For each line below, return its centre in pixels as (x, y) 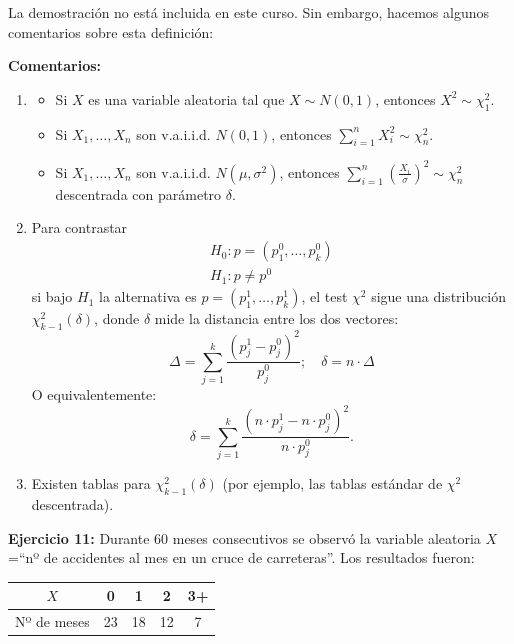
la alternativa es (147, 296)
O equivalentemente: (94, 394)
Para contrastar (79, 227)
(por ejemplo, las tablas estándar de (332, 483)
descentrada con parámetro (138, 193)
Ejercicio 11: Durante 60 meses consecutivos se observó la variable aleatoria (244, 537)
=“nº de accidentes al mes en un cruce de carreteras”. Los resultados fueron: (241, 557)
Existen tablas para (91, 483)
